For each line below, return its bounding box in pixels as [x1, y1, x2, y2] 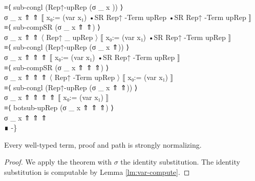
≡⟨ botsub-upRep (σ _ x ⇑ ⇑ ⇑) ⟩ [4, 102, 114, 112]
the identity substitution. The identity [120, 156, 240, 167]
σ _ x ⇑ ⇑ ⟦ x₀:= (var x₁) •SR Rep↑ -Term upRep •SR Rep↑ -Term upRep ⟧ [4, 11, 252, 22]
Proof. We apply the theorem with [4, 156, 112, 167]
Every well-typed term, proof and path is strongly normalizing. [4, 139, 202, 150]
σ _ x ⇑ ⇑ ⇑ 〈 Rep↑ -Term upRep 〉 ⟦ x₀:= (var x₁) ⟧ [4, 72, 174, 83]
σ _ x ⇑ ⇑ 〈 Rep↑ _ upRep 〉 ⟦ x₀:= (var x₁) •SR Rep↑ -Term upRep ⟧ [4, 31, 231, 42]
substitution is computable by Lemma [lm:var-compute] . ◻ [4, 166, 190, 177]
